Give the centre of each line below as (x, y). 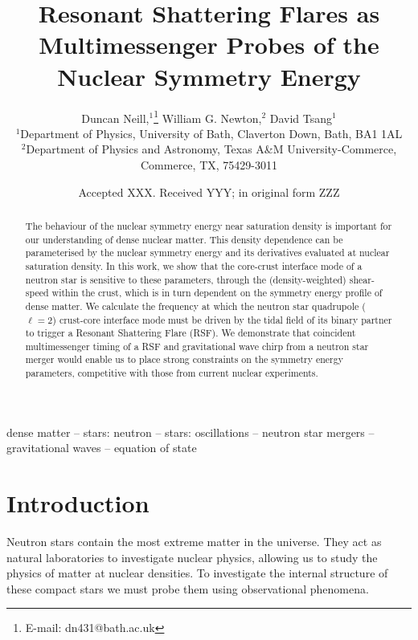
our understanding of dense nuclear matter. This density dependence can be (184, 239)
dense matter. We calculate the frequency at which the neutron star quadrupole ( (195, 306)
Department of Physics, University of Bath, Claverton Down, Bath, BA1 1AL (211, 133)
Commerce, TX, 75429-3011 (209, 164)
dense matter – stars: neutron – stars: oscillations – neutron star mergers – (191, 432)
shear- (362, 279)
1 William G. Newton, (208, 116)
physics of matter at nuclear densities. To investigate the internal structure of (197, 573)
